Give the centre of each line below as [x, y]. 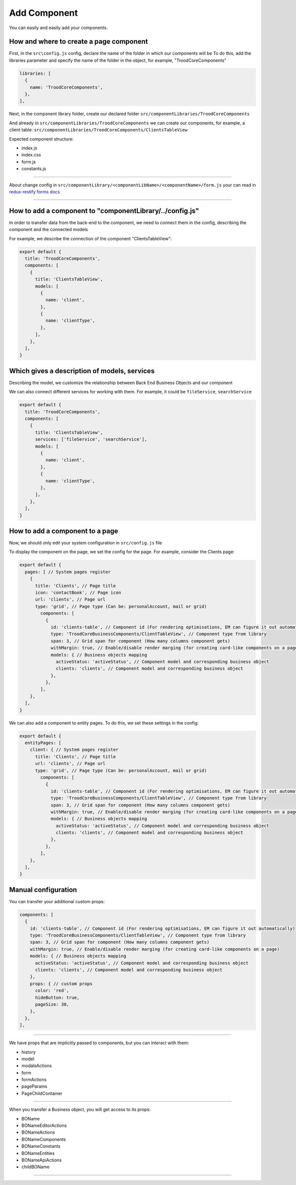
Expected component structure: [41, 139]
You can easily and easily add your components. [58, 28]
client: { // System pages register [74, 750]
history [29, 1052]
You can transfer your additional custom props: [57, 901]
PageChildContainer [42, 1093]
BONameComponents [44, 1139]
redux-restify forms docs [35, 191]
